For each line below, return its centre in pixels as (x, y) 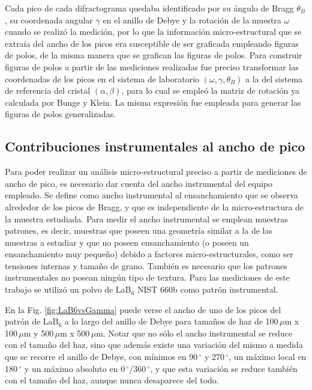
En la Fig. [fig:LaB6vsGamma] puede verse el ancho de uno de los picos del (143, 309)
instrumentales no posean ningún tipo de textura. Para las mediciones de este (147, 277)
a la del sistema (274, 78)
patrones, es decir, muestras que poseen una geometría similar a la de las (139, 230)
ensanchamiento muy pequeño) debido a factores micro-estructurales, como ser (149, 254)
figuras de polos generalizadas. (61, 114)
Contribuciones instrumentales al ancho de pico (155, 146)
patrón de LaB (32, 321)
